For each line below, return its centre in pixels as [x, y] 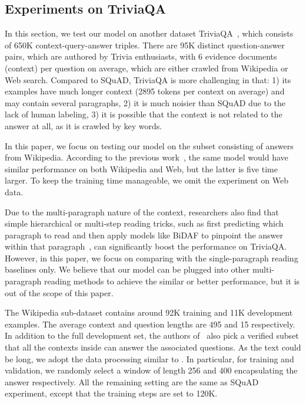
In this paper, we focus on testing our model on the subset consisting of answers [149, 145]
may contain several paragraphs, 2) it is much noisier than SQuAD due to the [145, 102]
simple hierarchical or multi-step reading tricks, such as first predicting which [144, 223]
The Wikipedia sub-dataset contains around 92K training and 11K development [149, 312]
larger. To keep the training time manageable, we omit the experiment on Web [147, 180]
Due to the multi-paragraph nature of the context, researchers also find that [142, 212]
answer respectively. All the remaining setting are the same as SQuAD [132, 381]
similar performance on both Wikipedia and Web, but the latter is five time [141, 168]
